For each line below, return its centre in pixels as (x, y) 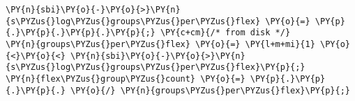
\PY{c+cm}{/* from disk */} (225, 33)
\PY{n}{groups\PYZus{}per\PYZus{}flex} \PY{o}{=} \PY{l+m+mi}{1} (160, 44)
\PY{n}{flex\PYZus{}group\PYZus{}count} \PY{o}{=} (126, 79)
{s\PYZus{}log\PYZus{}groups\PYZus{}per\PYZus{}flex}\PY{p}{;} (156, 67)
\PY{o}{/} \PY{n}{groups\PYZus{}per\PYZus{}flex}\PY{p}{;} (210, 90)
